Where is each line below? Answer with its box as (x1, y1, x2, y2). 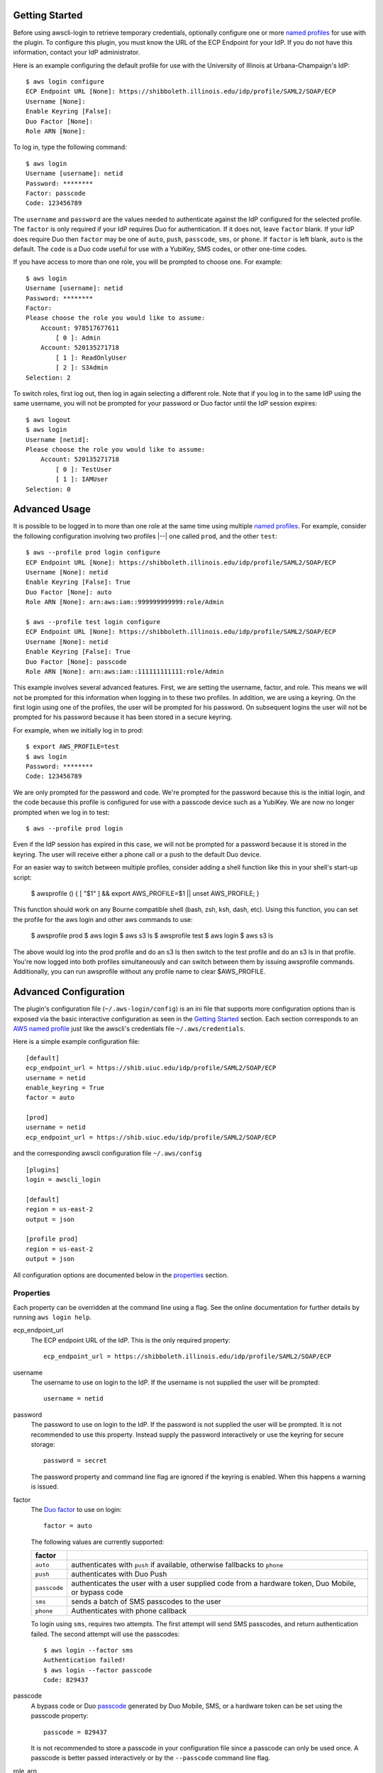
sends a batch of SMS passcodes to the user (71, 1596, 221, 1606)
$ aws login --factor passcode (43, 1666, 152, 1674)
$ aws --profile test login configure (26, 618, 161, 626)
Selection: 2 (26, 373, 71, 382)
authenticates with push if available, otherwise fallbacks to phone (71, 1560, 284, 1570)
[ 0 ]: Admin (55, 334, 101, 342)
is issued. (30, 1482, 59, 1491)
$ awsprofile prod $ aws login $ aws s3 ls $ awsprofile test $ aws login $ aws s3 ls (30, 931, 274, 940)
